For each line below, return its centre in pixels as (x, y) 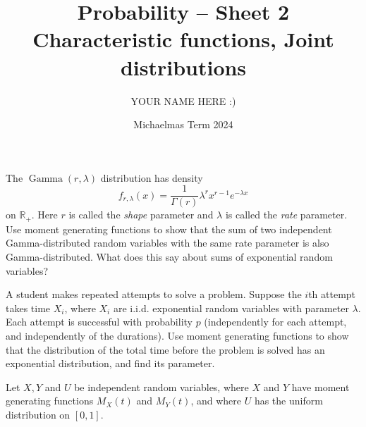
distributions (183, 67)
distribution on (38, 414)
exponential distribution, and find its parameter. (110, 363)
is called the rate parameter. (286, 215)
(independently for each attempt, (275, 322)
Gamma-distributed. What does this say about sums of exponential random (169, 256)
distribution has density (152, 177)
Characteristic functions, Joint (183, 39)
